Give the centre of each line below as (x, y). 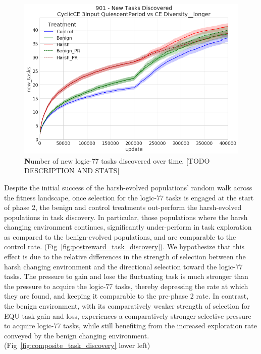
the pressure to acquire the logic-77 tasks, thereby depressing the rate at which (126, 286)
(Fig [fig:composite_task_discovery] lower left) (77, 345)
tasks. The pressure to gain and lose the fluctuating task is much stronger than (126, 276)
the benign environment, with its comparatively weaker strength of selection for (127, 306)
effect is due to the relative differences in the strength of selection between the (125, 257)
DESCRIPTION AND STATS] (72, 170)
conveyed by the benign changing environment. (77, 335)
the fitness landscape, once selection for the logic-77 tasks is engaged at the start (129, 197)
